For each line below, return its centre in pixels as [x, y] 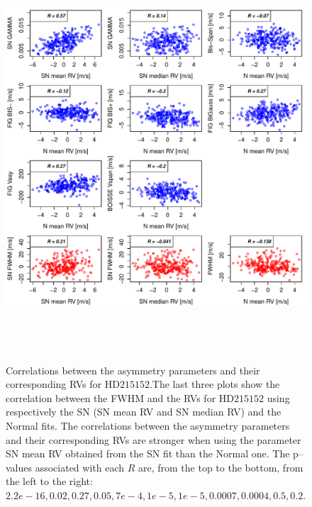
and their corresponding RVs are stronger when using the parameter [154, 439]
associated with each [80, 467]
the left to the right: [49, 481]
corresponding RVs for [54, 384]
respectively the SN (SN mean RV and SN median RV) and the [144, 412]
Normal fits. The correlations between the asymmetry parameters [148, 425]
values [19, 467]
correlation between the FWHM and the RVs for [111, 397]
